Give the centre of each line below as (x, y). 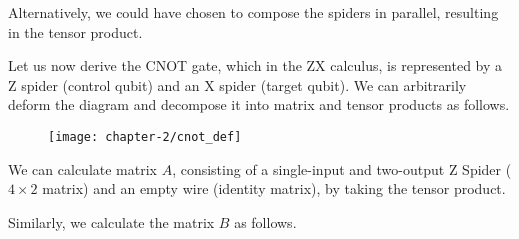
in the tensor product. (75, 31)
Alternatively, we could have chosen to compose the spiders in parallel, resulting (253, 12)
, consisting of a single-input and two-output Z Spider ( (342, 168)
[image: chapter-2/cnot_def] (145, 136)
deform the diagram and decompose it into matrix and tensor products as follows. (259, 104)
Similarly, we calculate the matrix (111, 221)
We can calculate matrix (82, 168)
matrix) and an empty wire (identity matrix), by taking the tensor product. (274, 188)
